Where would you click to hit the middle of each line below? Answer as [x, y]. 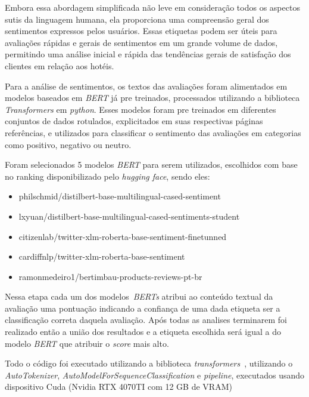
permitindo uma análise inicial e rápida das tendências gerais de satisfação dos [148, 54]
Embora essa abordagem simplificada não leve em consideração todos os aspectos [152, 7]
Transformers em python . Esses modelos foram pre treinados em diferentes [141, 109]
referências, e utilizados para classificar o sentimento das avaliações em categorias [153, 132]
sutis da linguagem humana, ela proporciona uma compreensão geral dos [137, 19]
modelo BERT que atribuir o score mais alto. [87, 343]
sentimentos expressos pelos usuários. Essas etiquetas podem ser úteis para [141, 31]
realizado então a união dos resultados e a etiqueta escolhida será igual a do [143, 332]
